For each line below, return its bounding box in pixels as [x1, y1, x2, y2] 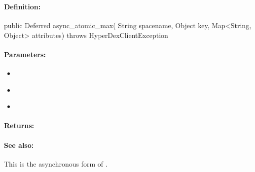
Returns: [4, 120, 35, 131]
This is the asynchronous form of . [4, 158, 108, 169]
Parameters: [4, 49, 46, 59]
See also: [4, 139, 34, 150]
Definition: [4, 1, 41, 11]
